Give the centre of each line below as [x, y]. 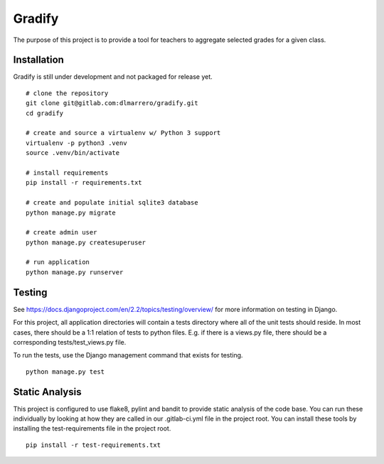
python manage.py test [65, 372]
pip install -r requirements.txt [84, 183]
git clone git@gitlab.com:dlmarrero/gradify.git [112, 103]
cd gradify [45, 113]
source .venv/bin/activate [73, 153]
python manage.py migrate [71, 212]
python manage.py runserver [75, 272]
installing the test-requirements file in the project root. [92, 428]
